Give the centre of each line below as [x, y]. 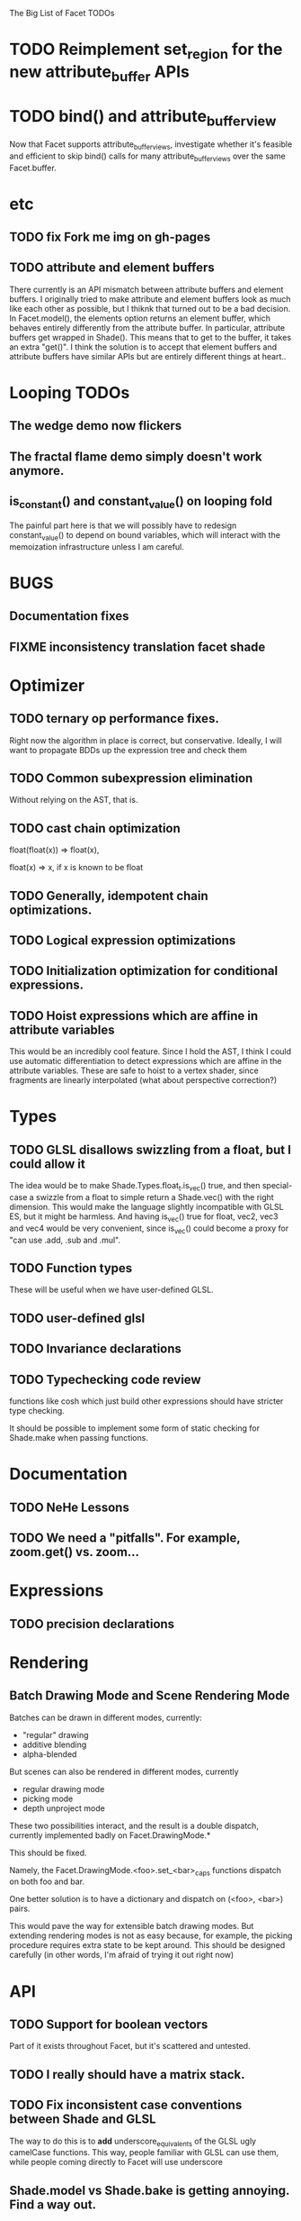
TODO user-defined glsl [77, 1318]
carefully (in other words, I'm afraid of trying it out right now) [122, 1955]
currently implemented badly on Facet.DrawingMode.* [110, 1835]
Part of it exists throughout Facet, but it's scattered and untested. [130, 2046]
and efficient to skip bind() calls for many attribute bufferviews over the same [147, 157]
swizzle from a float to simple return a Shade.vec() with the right [155, 1197]
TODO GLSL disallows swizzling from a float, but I [150, 1149]
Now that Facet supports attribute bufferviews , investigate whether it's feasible [151, 145]
